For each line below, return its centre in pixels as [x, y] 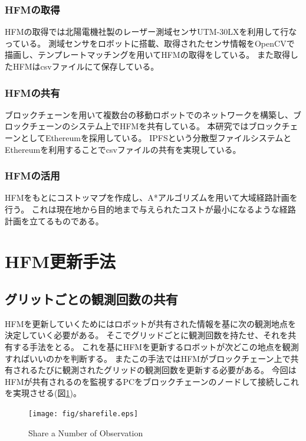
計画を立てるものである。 [54, 220]
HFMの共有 [32, 92]
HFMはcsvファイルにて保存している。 [86, 66]
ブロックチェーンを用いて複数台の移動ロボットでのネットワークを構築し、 [149, 114]
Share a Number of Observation [86, 432]
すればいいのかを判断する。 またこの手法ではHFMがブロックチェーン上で [148, 358]
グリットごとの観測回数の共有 [91, 298]
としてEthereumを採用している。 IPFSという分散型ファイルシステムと [156, 138]
